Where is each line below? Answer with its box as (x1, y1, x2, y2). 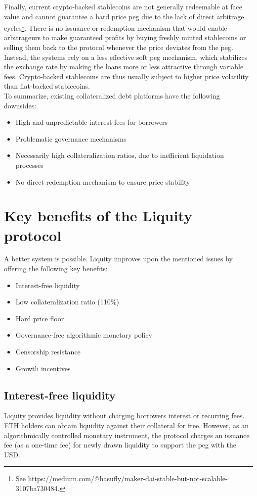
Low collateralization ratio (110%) (15, 297, 119, 307)
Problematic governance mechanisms (15, 133, 127, 144)
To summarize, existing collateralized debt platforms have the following (4, 91, 220, 100)
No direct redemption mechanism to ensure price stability (15, 176, 190, 187)
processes (15, 159, 43, 170)
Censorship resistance (15, 347, 81, 357)
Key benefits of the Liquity (4, 205, 193, 226)
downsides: (4, 100, 37, 110)
